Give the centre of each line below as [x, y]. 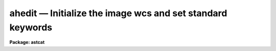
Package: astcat [27, 42]
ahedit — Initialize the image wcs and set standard [118, 13]
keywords [31, 27]
